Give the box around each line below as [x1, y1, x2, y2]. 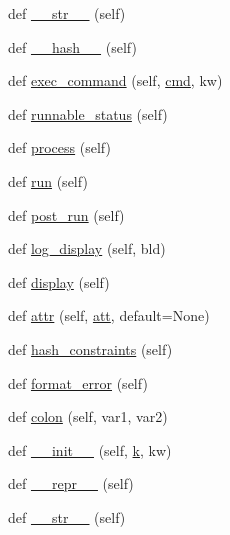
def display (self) [8, 271, 110, 292]
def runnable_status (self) [8, 103, 168, 124]
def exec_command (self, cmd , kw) [8, 70, 223, 91]
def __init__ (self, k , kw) [8, 439, 172, 460]
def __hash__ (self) [8, 36, 137, 57]
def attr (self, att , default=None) [8, 305, 210, 326]
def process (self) [8, 137, 111, 158]
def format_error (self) [8, 372, 148, 393]
